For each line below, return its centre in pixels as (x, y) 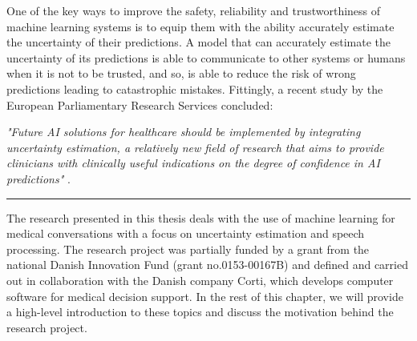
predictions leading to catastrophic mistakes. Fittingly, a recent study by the (195, 88)
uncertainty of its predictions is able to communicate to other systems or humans (206, 57)
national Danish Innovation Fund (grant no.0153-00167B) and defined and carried (207, 265)
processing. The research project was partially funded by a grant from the (188, 249)
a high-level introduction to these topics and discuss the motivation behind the (200, 312)
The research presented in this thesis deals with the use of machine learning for (201, 217)
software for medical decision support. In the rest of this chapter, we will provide (205, 296)
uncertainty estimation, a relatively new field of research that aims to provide (195, 147)
